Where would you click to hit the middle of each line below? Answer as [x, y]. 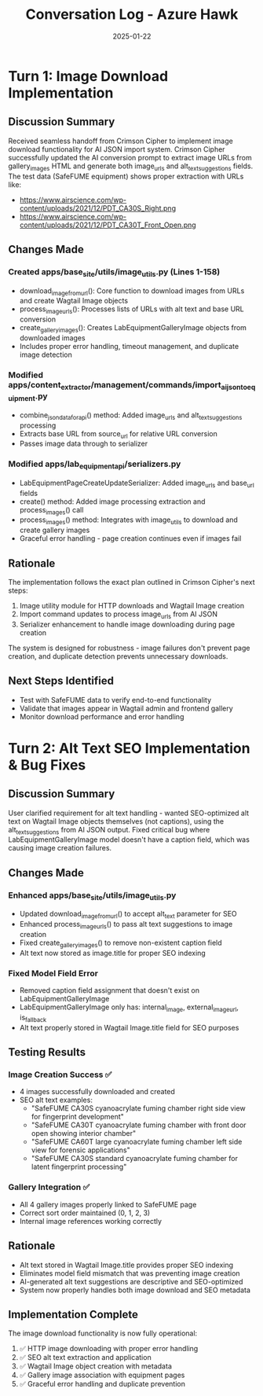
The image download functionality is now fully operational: [103, 1333]
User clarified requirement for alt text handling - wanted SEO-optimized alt [129, 813]
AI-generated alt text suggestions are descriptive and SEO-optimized [131, 1281]
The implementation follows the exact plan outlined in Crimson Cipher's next [131, 582]
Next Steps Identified [61, 681]
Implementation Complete [73, 1314]
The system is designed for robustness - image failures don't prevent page [129, 648]
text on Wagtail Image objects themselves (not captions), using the [116, 821]
